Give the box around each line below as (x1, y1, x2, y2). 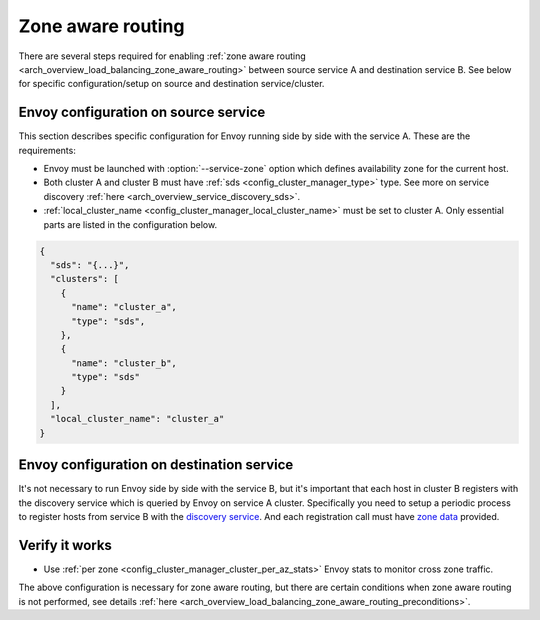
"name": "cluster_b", (71, 357, 177, 369)
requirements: (18, 144, 77, 156)
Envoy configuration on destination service (18, 456, 294, 474)
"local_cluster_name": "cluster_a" (50, 413, 225, 425)
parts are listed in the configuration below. (43, 218, 218, 230)
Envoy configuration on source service (18, 104, 266, 121)
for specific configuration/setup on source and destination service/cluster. (18, 78, 325, 90)
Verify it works (18, 536, 112, 554)
